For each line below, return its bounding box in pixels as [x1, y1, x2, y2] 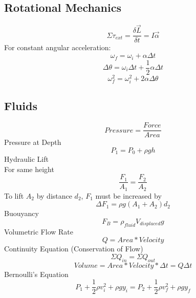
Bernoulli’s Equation [4, 268, 69, 279]
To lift [4, 190, 24, 201]
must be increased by [95, 190, 162, 201]
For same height [4, 163, 54, 174]
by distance [36, 190, 72, 201]
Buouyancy [4, 208, 39, 219]
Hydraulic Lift [4, 154, 49, 164]
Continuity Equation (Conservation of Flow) [4, 243, 143, 254]
